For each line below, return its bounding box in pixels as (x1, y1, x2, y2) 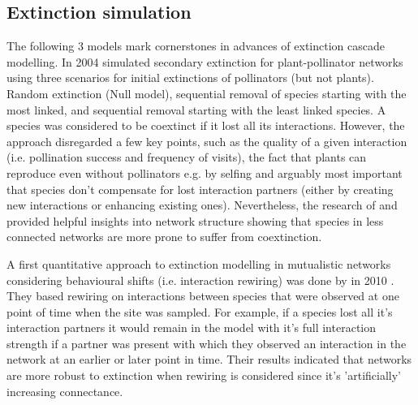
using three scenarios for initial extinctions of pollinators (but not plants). (6, 69, 374, 86)
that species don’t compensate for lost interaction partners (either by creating (6, 180, 394, 197)
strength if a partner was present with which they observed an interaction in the (6, 334, 407, 351)
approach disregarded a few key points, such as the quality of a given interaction (6, 132, 407, 149)
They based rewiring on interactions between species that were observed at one (6, 287, 399, 304)
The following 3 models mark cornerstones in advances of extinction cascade (6, 37, 385, 54)
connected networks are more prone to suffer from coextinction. (6, 228, 322, 245)
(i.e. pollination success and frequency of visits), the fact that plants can (6, 149, 367, 166)
